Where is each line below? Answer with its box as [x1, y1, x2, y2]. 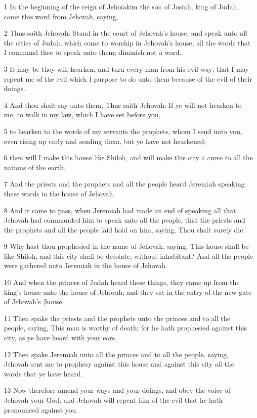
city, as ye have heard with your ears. [4, 332, 117, 343]
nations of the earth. [4, 162, 66, 172]
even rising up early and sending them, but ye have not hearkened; [4, 136, 206, 146]
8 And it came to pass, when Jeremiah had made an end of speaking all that [4, 205, 236, 215]
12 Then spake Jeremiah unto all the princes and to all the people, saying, [4, 349, 229, 359]
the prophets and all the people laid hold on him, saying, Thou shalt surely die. [4, 224, 245, 234]
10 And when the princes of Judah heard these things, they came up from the [4, 277, 240, 287]
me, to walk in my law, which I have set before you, [4, 109, 161, 120]
